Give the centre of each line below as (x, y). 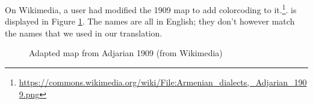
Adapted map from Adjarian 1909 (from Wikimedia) (126, 53)
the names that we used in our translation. (84, 33)
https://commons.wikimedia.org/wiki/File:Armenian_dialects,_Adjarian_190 (163, 82)
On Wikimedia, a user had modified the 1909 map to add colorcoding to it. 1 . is (151, 9)
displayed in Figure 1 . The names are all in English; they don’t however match (150, 21)
